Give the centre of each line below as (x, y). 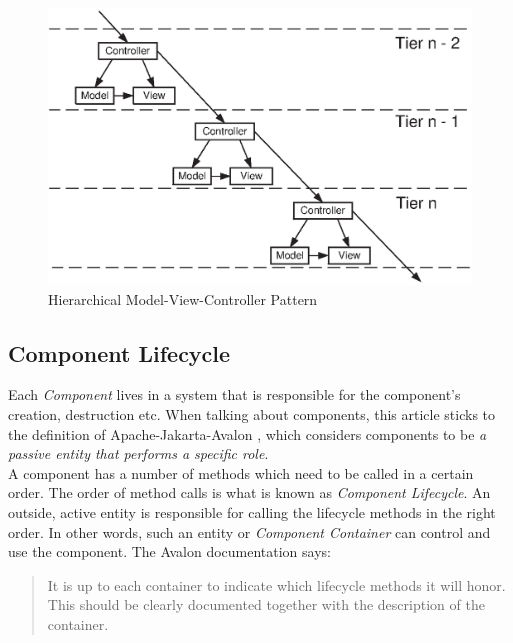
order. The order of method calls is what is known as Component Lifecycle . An (249, 492)
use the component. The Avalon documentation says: (170, 551)
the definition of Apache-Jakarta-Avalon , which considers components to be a (247, 433)
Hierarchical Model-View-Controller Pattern (183, 298)
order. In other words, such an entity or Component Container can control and (249, 531)
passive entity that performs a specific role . (138, 453)
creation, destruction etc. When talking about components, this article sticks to (252, 413)
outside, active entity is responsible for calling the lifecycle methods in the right (252, 511)
